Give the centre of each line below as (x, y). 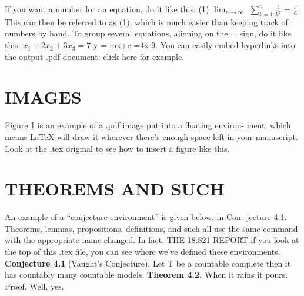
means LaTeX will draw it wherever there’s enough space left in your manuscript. (151, 136)
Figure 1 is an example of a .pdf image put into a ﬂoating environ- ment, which (148, 125)
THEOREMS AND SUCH (115, 189)
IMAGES (43, 97)
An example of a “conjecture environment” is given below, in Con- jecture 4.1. (146, 217)
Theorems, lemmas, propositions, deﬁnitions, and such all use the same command (151, 228)
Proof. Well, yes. (34, 286)
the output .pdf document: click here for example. (95, 56)
